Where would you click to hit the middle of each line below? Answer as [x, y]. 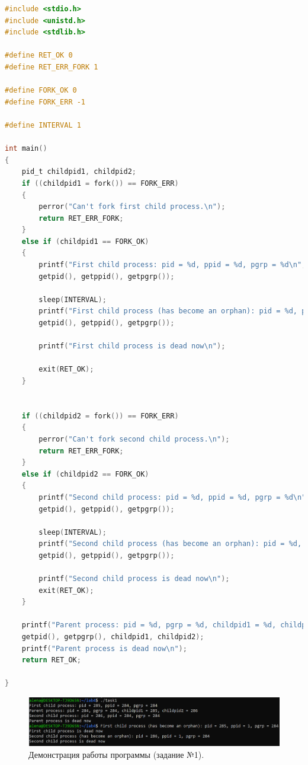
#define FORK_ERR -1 [45, 102]
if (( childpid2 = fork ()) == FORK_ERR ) [100, 416]
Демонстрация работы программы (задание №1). [116, 754]
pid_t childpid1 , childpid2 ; [79, 172]
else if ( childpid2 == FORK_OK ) [85, 474]
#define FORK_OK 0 [41, 91]
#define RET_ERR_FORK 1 [52, 67]
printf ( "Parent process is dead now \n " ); [104, 648]
